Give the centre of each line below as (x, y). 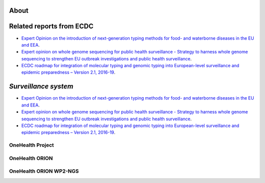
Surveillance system (41, 87)
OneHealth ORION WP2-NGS (44, 171)
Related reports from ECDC (51, 26)
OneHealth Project (31, 145)
